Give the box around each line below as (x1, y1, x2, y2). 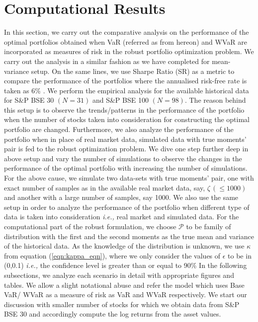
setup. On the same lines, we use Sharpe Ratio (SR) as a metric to (31, 65, 235, 76)
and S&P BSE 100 (92, 95, 149, 105)
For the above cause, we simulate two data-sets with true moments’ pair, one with (4, 173, 254, 183)
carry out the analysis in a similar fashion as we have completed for (4, 56, 210, 66)
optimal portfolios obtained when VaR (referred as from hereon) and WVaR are (4, 36, 247, 47)
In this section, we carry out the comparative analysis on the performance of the (4, 27, 249, 37)
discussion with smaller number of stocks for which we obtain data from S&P (4, 299, 240, 309)
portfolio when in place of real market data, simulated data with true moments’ (4, 133, 247, 144)
